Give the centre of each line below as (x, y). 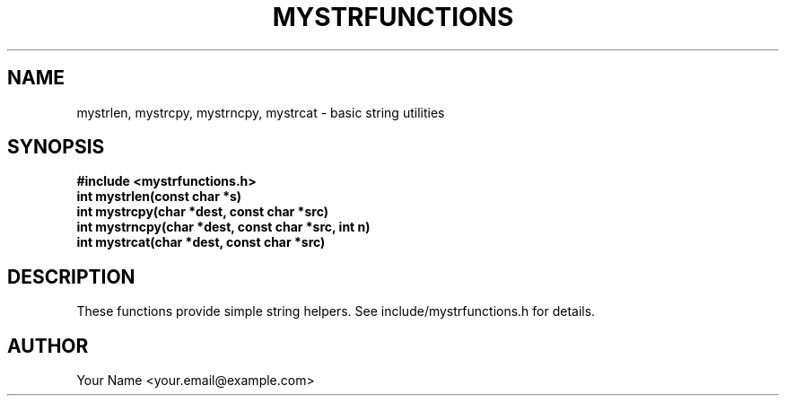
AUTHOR (48, 346)
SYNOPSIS (56, 147)
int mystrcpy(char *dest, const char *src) (202, 212)
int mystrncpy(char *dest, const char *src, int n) (223, 227)
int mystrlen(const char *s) (159, 197)
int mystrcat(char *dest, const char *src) (201, 242)
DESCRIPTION (71, 276)
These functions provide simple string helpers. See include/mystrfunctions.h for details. (336, 311)
